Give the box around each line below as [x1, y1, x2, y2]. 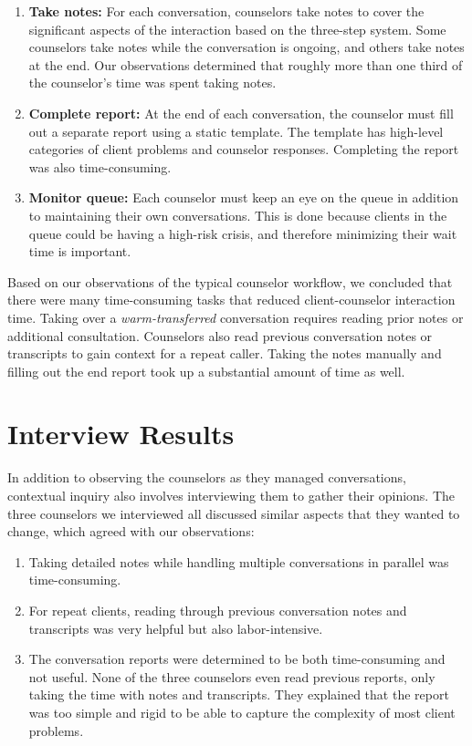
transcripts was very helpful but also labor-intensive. [28, 618, 323, 637]
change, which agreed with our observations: [7, 522, 255, 541]
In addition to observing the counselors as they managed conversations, [7, 468, 406, 487]
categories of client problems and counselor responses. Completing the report [28, 140, 459, 159]
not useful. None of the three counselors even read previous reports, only [28, 667, 435, 686]
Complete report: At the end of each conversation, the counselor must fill [28, 103, 454, 122]
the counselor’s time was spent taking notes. [28, 73, 277, 92]
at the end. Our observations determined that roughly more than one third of [28, 55, 463, 74]
